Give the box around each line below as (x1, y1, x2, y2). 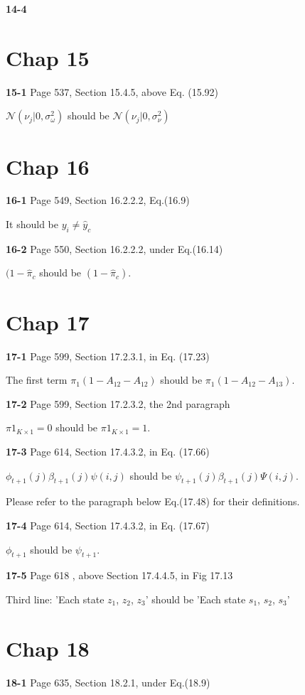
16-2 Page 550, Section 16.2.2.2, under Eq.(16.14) (6, 241, 223, 256)
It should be (6, 217, 58, 232)
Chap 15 (6, 43, 90, 72)
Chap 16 (6, 151, 90, 181)
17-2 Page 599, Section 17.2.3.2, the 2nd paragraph (6, 396, 230, 411)
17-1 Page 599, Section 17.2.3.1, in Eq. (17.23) (6, 348, 210, 363)
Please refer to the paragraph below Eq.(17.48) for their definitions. (6, 494, 300, 509)
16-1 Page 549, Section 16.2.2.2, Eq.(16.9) (6, 193, 190, 208)
